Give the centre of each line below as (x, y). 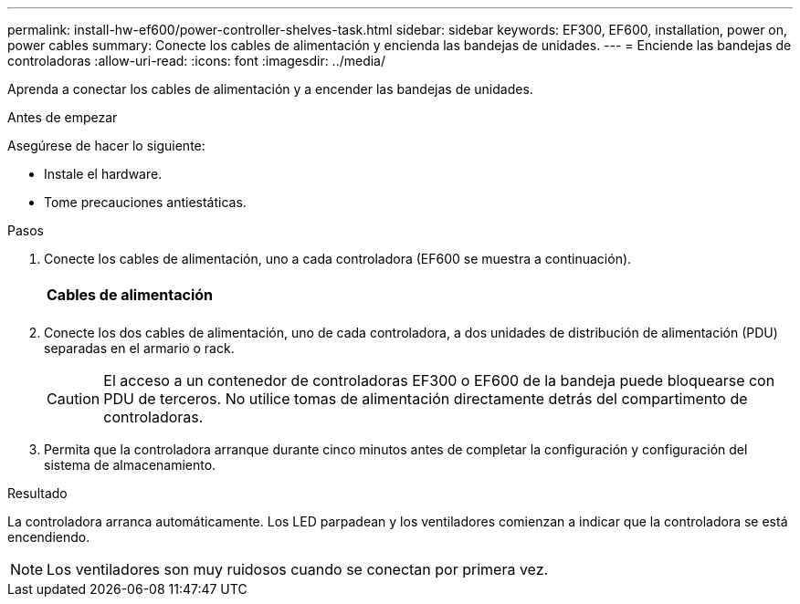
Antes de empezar (63, 117)
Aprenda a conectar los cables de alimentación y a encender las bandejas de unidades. (270, 89)
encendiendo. (49, 537)
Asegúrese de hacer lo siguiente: (106, 146)
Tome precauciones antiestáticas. (145, 202)
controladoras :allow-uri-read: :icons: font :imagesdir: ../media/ (197, 61)
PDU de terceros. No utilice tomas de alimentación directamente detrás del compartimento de (426, 399)
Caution (74, 399)
